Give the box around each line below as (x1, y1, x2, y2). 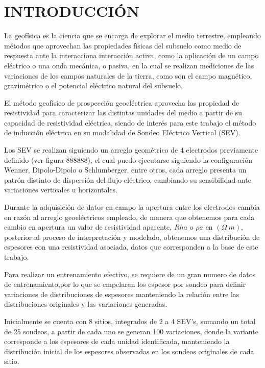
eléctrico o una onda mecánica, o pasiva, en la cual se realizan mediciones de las (4, 60, 254, 70)
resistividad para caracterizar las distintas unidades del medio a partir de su (4, 107, 242, 118)
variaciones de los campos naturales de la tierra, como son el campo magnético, (4, 70, 252, 81)
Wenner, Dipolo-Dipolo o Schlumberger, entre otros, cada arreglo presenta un (4, 164, 247, 175)
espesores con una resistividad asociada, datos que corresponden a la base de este (4, 241, 258, 252)
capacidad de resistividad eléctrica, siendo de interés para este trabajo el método (4, 117, 256, 128)
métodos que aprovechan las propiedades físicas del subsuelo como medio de (4, 40, 242, 51)
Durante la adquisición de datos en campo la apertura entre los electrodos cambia (4, 202, 260, 212)
